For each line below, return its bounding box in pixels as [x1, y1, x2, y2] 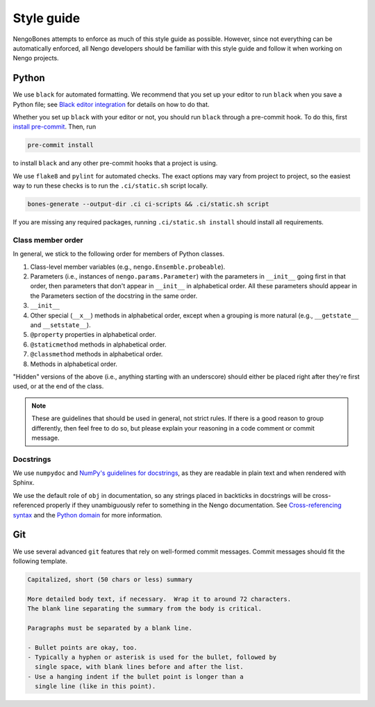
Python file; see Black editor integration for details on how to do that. [12, 100, 210, 108]
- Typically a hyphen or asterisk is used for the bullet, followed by [27, 654, 277, 661]
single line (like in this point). [35, 683, 156, 690]
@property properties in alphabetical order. [30, 331, 156, 339]
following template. [12, 556, 68, 565]
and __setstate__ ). [30, 321, 91, 329]
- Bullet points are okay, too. [27, 643, 138, 651]
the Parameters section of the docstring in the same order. [30, 292, 198, 300]
